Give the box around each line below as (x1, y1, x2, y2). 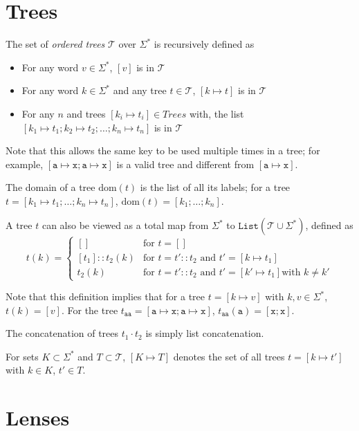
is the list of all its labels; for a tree (140, 180, 291, 194)
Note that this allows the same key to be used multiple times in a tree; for (6, 143, 320, 158)
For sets (6, 349, 39, 363)
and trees (66, 106, 106, 120)
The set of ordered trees (6, 37, 105, 51)
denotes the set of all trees (173, 349, 285, 363)
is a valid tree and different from (116, 156, 255, 171)
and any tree (113, 83, 167, 98)
